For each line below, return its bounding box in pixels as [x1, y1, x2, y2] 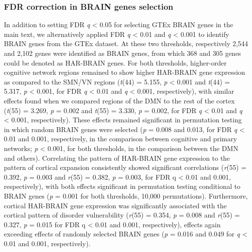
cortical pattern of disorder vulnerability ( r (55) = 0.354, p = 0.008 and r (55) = [4, 210, 240, 220]
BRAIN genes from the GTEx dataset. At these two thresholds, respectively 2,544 [4, 38, 248, 49]
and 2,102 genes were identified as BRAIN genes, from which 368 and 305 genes [4, 48, 241, 58]
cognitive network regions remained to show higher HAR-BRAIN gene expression [4, 67, 245, 77]
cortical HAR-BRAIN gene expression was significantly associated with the [4, 200, 227, 210]
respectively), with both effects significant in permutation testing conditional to [4, 181, 240, 191]
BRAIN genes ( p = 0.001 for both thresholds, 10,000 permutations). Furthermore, [4, 190, 248, 201]
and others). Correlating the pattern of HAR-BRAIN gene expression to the [4, 152, 230, 163]
